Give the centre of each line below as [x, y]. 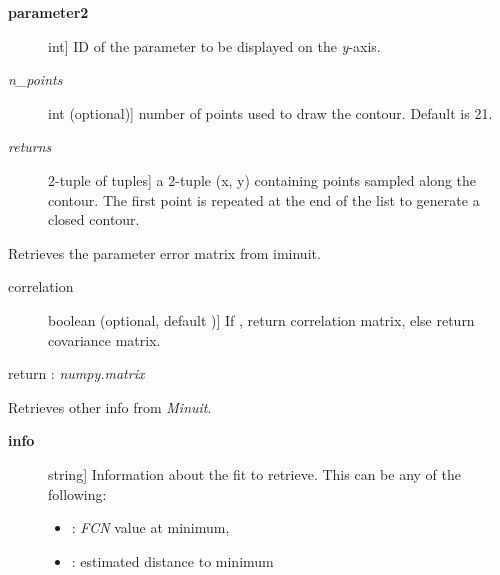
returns [30, 146]
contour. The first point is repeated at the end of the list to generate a [264, 199]
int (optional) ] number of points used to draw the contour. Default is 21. [270, 112]
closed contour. [94, 219]
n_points [35, 79]
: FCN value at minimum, [150, 527]
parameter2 [48, 12]
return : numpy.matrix [76, 373]
